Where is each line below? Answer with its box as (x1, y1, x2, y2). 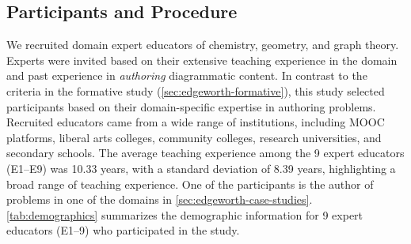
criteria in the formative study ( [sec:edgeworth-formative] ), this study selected (6, 82, 385, 99)
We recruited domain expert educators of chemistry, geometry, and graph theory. (6, 36, 399, 53)
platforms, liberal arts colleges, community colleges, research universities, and (6, 129, 382, 145)
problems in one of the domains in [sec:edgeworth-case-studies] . (6, 191, 313, 208)
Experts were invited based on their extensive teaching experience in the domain (6, 51, 398, 68)
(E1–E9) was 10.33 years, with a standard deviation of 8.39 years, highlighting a (6, 160, 396, 176)
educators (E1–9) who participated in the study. (6, 222, 240, 238)
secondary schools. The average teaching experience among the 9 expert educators (6, 145, 405, 161)
